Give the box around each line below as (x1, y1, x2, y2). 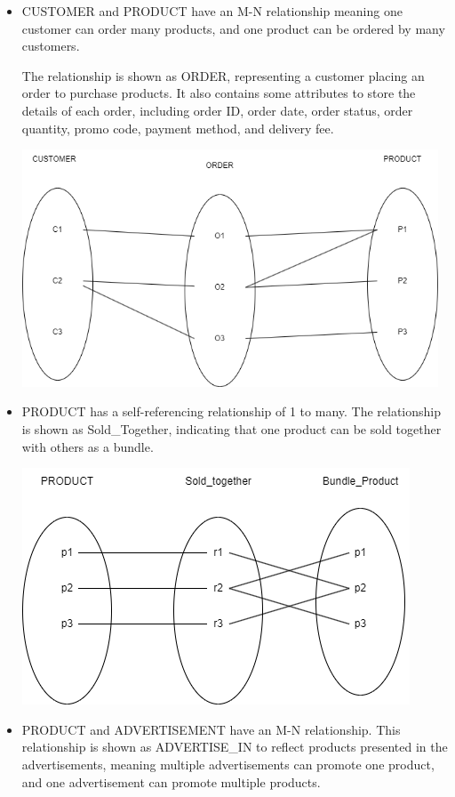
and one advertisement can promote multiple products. (21, 772, 321, 791)
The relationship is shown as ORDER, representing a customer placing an (21, 66, 425, 85)
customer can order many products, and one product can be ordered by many (21, 19, 445, 37)
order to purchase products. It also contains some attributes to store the (21, 84, 416, 102)
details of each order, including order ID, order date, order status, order (21, 101, 413, 119)
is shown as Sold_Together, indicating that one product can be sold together (21, 420, 442, 439)
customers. (21, 36, 80, 55)
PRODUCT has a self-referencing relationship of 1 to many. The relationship (21, 402, 442, 421)
